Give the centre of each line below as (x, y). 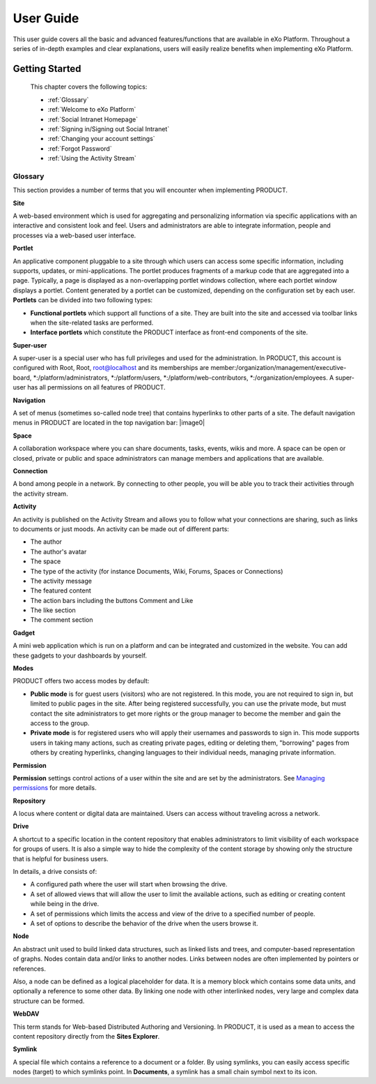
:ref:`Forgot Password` (80, 148)
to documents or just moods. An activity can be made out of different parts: (121, 529)
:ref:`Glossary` (68, 99)
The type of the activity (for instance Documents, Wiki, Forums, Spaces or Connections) (157, 571)
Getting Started (47, 69)
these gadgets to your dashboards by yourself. (80, 655)
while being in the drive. (65, 904)
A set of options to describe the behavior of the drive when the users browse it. (144, 923)
